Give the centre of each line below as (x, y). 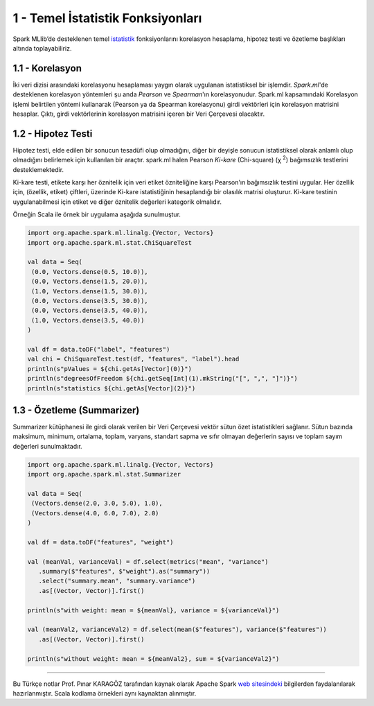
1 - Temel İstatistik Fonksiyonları (107, 18)
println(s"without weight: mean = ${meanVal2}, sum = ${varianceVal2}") (153, 658)
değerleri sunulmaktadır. (47, 446)
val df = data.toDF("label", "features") (99, 349)
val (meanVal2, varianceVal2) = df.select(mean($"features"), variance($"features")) (177, 630)
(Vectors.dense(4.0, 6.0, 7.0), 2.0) (95, 513)
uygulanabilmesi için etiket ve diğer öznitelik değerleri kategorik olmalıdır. (117, 202)
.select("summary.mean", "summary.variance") (117, 581)
